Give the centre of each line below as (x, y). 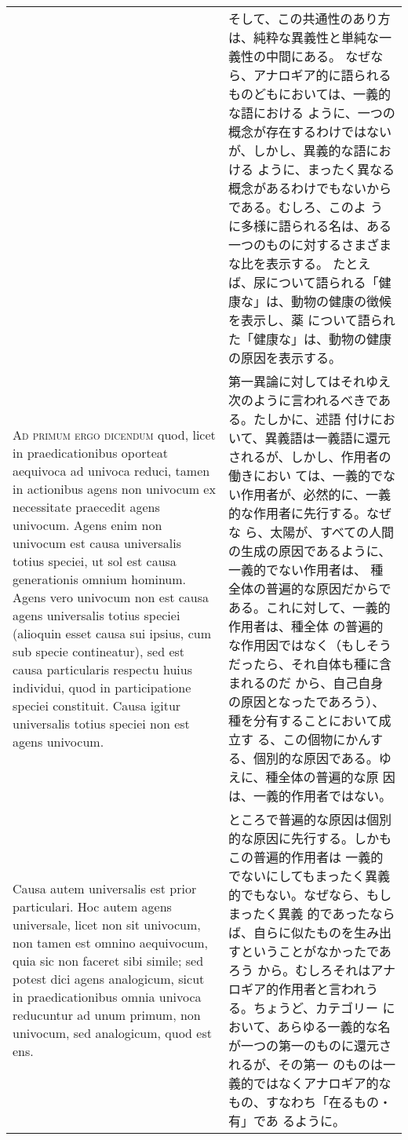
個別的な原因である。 (316, 758)
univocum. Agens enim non (87, 525)
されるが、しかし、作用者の (310, 457)
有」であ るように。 (287, 1121)
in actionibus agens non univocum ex (114, 489)
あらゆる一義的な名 (334, 1027)
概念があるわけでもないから (310, 188)
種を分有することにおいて (303, 720)
